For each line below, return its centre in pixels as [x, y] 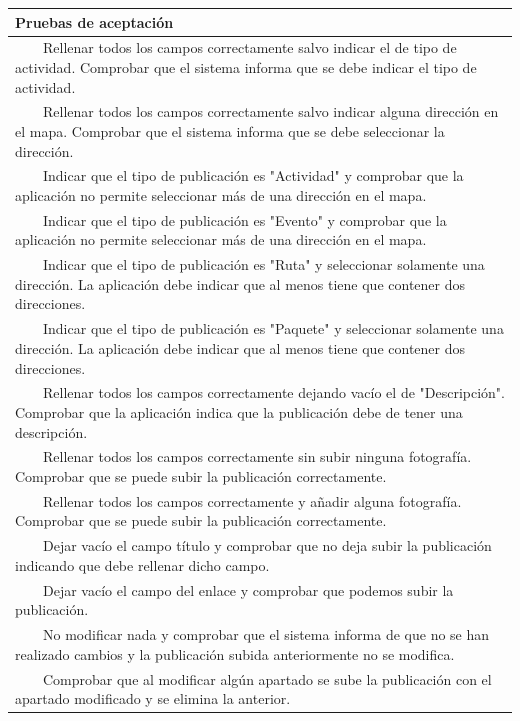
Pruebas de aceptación [94, 21]
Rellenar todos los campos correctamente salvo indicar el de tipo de [249, 47]
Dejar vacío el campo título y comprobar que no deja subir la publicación [267, 545]
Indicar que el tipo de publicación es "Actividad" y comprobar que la [253, 175]
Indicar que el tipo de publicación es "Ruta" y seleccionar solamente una [263, 264]
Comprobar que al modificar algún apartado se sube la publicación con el [267, 678]
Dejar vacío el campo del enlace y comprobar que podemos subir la [248, 589]
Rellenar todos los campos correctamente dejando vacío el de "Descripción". [273, 392]
